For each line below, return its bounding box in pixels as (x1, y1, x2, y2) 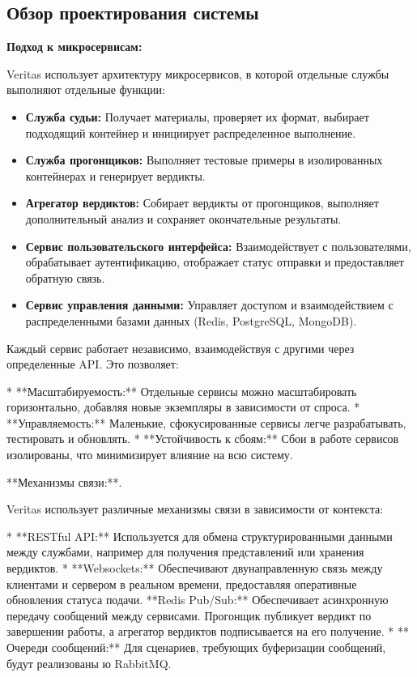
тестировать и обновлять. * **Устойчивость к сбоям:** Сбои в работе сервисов (6, 430, 399, 447)
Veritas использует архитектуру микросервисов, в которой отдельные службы (6, 65, 389, 82)
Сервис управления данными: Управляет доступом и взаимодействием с (25, 296, 394, 313)
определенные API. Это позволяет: (6, 356, 179, 373)
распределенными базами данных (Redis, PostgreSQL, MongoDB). (25, 312, 357, 329)
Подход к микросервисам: (6, 38, 143, 55)
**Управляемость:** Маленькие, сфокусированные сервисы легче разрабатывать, (6, 414, 406, 431)
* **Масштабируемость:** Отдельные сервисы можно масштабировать (6, 382, 357, 399)
